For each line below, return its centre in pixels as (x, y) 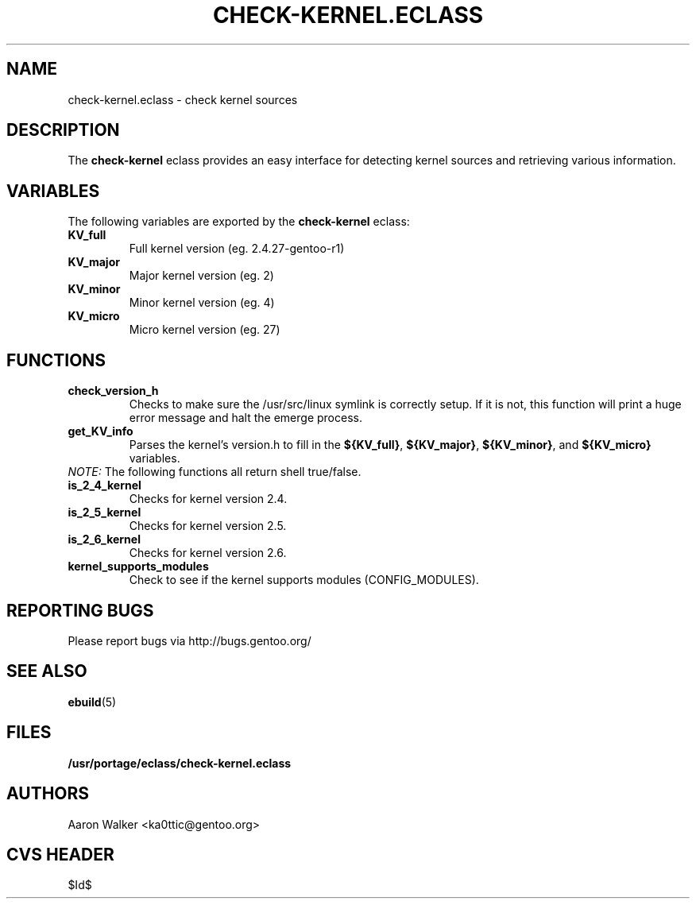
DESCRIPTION (63, 130)
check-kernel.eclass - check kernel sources (183, 99)
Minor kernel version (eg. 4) (202, 303)
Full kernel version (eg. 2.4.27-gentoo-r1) (237, 249)
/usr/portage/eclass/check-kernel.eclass (180, 763)
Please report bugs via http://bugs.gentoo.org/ (189, 640)
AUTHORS (48, 794)
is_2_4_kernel (104, 485)
